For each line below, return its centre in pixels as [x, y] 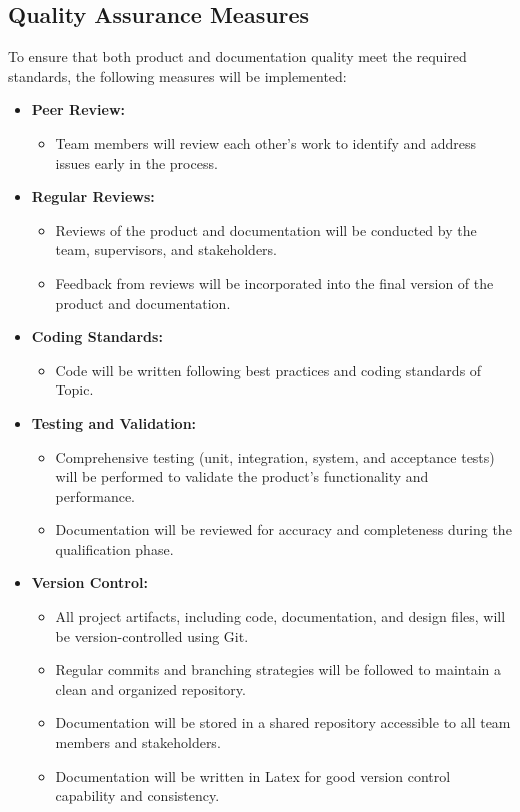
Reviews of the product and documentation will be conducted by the [266, 229]
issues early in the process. [136, 162]
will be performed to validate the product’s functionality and [242, 476]
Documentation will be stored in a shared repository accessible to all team [283, 722]
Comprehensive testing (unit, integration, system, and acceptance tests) [275, 456]
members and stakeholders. [138, 742]
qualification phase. [114, 548]
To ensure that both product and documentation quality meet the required [237, 56]
